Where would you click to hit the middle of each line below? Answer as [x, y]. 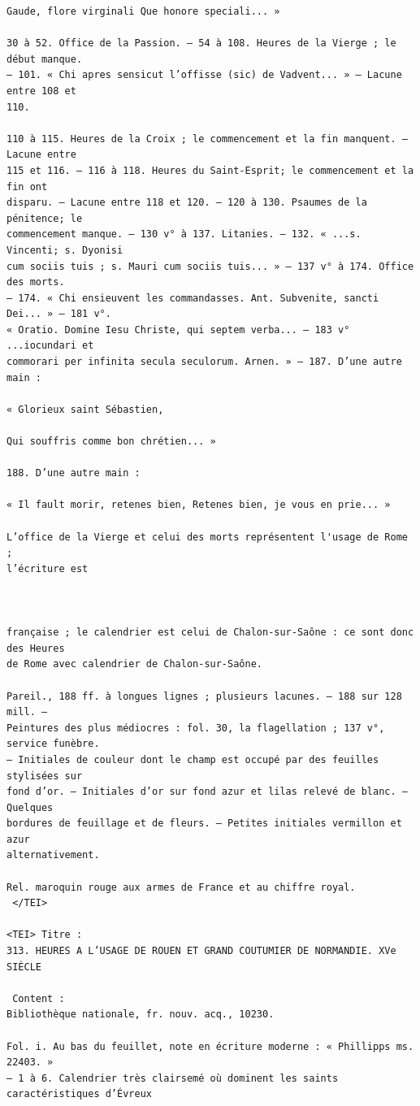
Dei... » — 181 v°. [59, 314]
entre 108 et [41, 91]
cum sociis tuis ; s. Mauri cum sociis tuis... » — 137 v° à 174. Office [210, 266]
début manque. [45, 59]
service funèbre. [53, 744]
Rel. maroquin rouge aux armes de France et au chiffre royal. [181, 887]
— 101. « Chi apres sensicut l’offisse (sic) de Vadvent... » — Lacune [204, 75]
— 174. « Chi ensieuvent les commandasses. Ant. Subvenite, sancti [193, 298]
